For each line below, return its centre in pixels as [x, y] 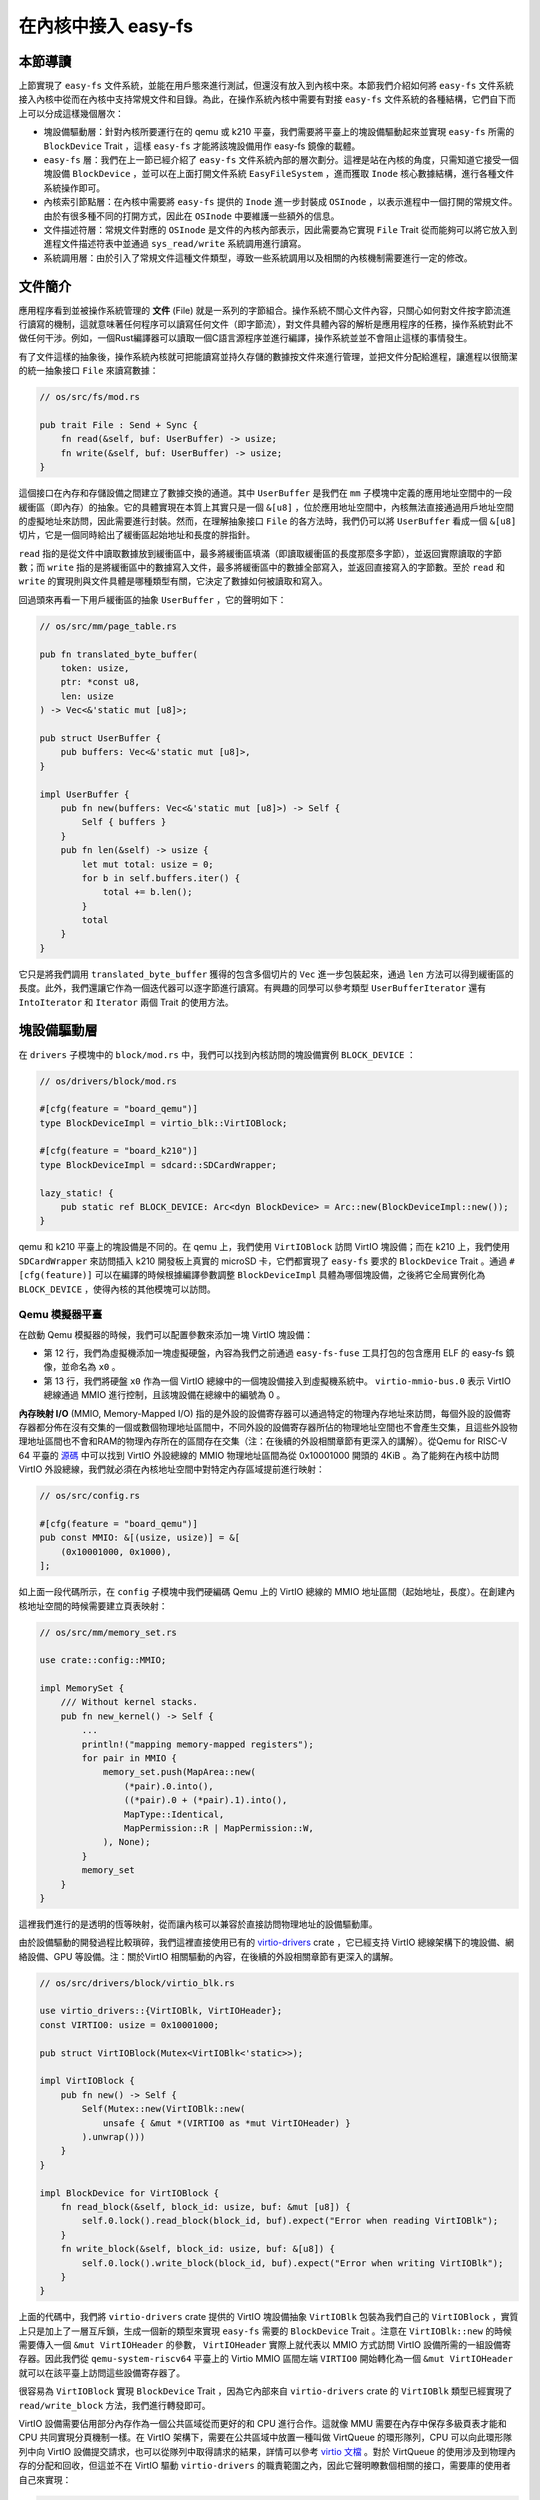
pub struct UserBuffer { [100, 738]
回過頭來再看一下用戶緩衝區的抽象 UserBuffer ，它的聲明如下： [152, 599]
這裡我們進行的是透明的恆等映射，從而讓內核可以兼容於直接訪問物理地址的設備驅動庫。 [198, 1924]
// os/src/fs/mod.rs [89, 397]
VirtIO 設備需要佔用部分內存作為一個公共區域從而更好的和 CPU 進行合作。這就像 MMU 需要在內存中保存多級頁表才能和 [262, 2423]
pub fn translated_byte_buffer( [119, 654]
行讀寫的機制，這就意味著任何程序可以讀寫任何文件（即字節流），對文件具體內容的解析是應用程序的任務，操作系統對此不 [266, 324]
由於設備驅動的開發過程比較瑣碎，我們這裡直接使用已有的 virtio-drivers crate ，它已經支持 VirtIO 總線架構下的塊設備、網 [266, 1942]
